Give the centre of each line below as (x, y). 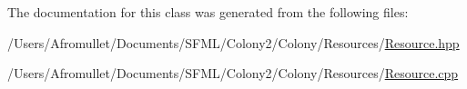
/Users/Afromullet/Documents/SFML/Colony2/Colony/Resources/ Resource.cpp (233, 73)
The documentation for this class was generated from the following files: (208, 12)
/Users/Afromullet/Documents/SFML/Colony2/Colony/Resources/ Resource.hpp (233, 42)
